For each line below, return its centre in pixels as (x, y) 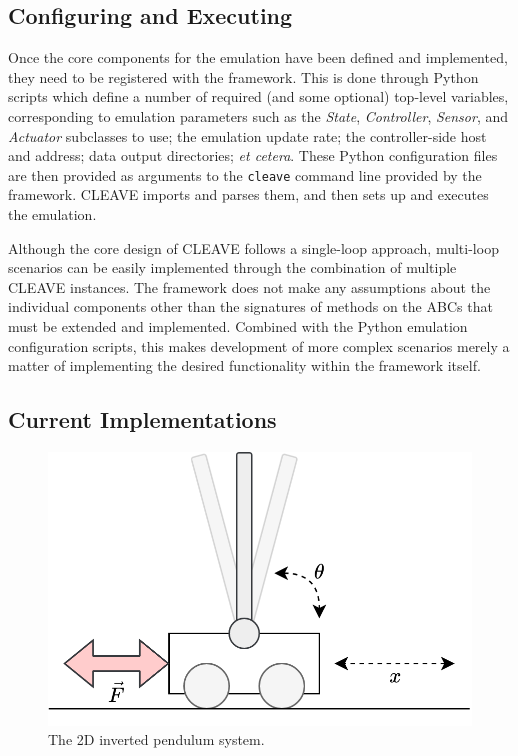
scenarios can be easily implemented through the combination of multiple (232, 267)
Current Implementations (142, 419)
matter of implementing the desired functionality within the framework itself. (244, 365)
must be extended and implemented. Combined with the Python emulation (238, 325)
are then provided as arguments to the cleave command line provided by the (245, 174)
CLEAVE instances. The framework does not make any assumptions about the (249, 286)
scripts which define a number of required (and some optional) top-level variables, (258, 96)
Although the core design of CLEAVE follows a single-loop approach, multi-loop (253, 247)
